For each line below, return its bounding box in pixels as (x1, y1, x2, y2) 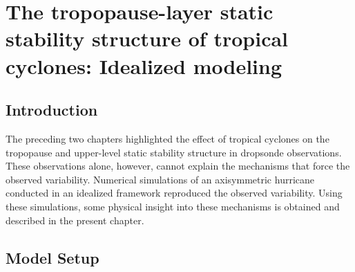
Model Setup (6, 246, 99, 268)
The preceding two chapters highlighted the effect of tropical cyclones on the (6, 131, 329, 145)
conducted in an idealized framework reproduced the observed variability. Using (6, 185, 343, 200)
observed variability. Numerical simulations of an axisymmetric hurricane (6, 172, 315, 186)
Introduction (6, 99, 98, 120)
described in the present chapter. (6, 212, 144, 227)
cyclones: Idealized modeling (6, 51, 282, 80)
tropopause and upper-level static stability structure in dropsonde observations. (6, 145, 342, 159)
